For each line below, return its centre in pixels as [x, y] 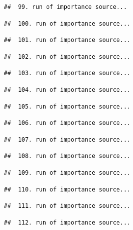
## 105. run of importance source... [67, 106]
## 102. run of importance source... [67, 57]
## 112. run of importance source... [67, 222]
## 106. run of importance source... [67, 123]
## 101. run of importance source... [67, 40]
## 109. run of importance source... [67, 172]
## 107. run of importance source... [67, 139]
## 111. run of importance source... [67, 206]
